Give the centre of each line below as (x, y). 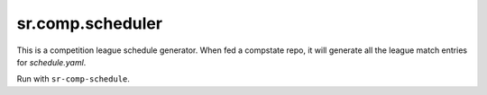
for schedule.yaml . (51, 62)
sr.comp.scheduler (89, 23)
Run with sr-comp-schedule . (74, 79)
